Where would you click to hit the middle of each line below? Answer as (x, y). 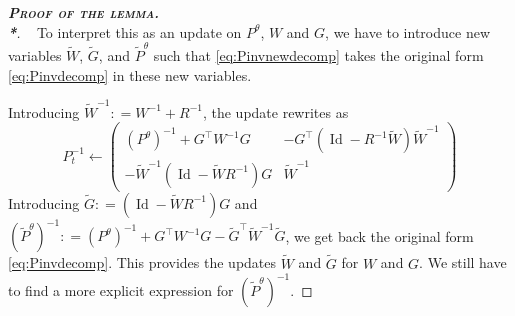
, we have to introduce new (407, 31)
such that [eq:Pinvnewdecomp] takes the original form (318, 54)
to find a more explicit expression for (121, 289)
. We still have (463, 262)
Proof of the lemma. (84, 12)
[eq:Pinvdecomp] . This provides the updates (142, 262)
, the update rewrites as (275, 111)
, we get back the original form (379, 235)
